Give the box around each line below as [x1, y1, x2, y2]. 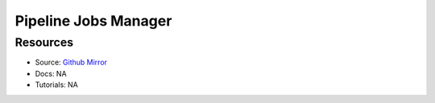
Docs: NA [35, 69, 68, 78]
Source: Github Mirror [35, 57, 108, 67]
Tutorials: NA [35, 80, 78, 89]
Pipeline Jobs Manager [14, 12, 172, 30]
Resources [14, 35, 74, 50]
